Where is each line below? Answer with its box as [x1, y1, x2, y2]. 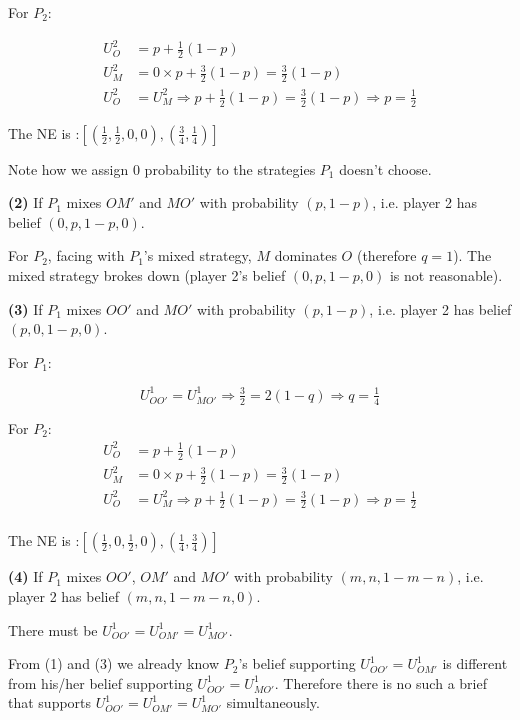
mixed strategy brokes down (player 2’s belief [8, 265, 286, 286]
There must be [8, 619, 98, 640]
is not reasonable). [389, 265, 503, 286]
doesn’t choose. [339, 158, 432, 179]
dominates [274, 245, 337, 266]
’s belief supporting [238, 653, 356, 674]
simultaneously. [226, 692, 320, 713]
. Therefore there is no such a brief [274, 672, 487, 693]
